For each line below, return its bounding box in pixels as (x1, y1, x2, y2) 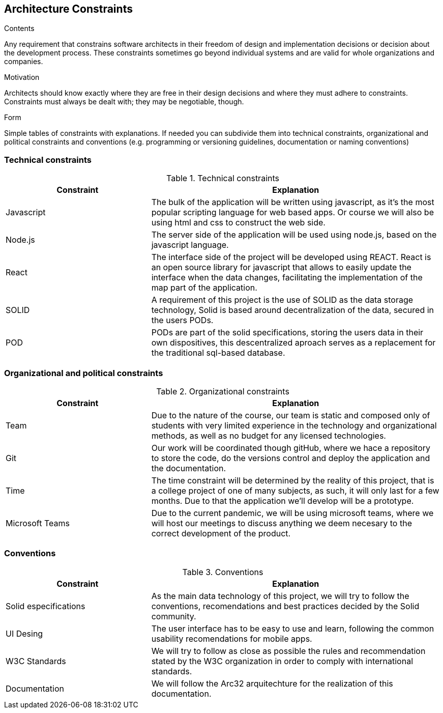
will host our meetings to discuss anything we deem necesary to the (151, 518, 412, 528)
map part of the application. (151, 282, 257, 293)
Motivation (4, 73, 40, 82)
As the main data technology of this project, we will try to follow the (151, 590, 409, 601)
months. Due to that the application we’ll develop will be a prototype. (151, 495, 414, 506)
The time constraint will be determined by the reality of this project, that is (151, 475, 434, 486)
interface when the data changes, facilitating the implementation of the (151, 272, 423, 283)
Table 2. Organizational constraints (156, 386, 289, 396)
